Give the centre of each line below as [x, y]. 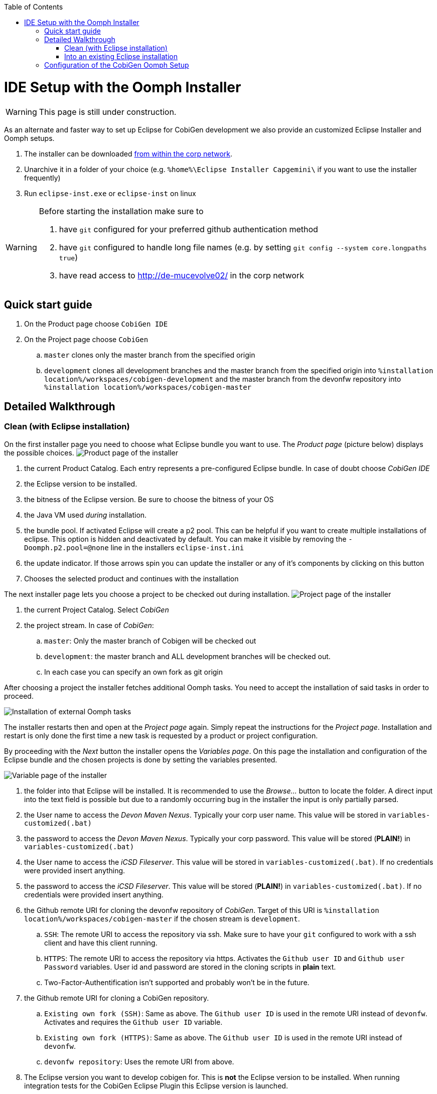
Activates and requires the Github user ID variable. [133, 1022]
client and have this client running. [101, 943]
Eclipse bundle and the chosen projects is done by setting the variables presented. [141, 759]
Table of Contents [34, 7]
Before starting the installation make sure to [121, 211]
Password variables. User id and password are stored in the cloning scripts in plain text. [190, 967]
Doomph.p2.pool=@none [66, 548]
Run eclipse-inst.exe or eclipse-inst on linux [110, 193]
